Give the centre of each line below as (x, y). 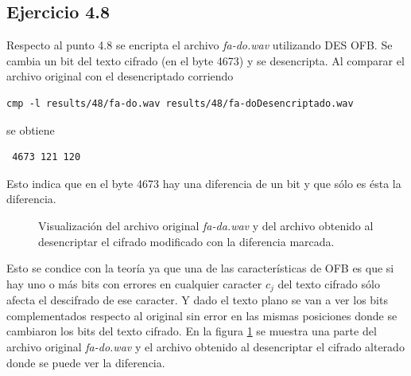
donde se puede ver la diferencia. (86, 362)
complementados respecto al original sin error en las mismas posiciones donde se (202, 315)
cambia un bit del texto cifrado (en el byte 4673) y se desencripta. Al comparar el (205, 60)
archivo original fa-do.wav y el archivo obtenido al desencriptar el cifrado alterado (205, 346)
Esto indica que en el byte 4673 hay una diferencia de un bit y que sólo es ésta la (204, 183)
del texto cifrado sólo (329, 283)
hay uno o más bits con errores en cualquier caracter (134, 283)
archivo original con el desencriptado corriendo (120, 76)
